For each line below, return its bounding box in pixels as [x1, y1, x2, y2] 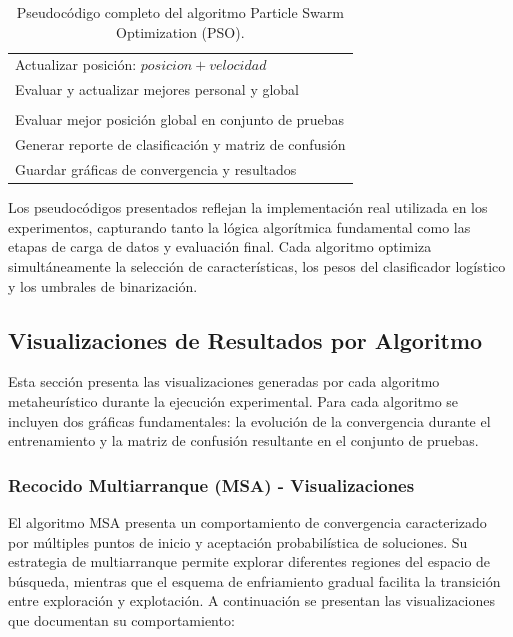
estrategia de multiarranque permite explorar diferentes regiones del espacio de [8, 551, 491, 572]
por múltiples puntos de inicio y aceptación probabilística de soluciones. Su [8, 531, 468, 552]
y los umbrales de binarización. [8, 275, 198, 296]
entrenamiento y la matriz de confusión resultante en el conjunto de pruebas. [8, 430, 479, 451]
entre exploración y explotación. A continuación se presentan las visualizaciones [8, 590, 495, 611]
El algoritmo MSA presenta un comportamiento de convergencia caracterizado [8, 511, 487, 532]
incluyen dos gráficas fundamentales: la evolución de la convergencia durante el [8, 410, 491, 431]
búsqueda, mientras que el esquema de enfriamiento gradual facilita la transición [8, 570, 501, 591]
